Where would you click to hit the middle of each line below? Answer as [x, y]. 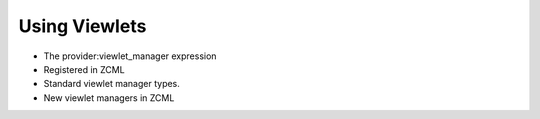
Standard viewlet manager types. [111, 84]
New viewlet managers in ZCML [109, 97]
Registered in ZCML [84, 69]
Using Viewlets [82, 26]
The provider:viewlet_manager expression [130, 56]
